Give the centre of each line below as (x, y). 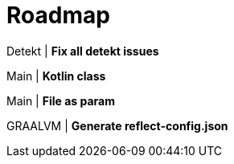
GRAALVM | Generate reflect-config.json (117, 125)
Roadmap (58, 15)
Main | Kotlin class (56, 76)
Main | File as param (61, 100)
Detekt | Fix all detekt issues (83, 51)
